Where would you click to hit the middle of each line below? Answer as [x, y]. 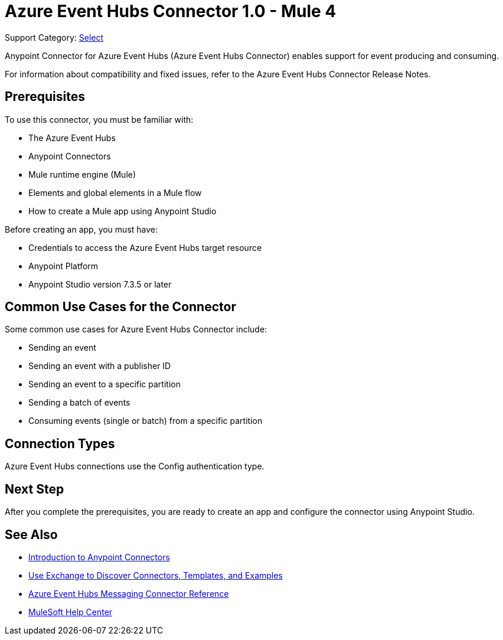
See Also [31, 534]
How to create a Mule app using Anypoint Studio [123, 211]
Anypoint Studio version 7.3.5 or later [100, 284]
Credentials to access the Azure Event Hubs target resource [145, 247]
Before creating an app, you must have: [81, 229]
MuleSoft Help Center [71, 612]
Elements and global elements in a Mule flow [115, 192]
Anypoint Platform [63, 266]
